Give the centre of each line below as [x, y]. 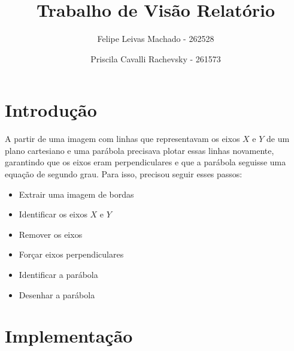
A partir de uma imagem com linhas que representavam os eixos [122, 139]
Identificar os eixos [53, 214]
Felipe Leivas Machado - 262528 [156, 39]
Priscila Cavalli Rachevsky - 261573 [156, 58]
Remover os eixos [51, 234]
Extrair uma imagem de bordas [76, 194]
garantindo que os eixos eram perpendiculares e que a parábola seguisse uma [146, 162]
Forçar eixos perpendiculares [71, 254]
